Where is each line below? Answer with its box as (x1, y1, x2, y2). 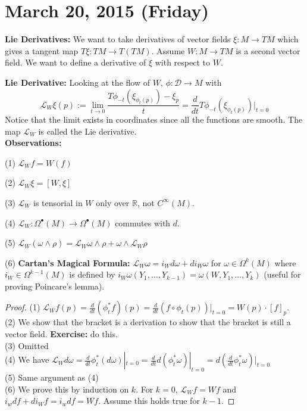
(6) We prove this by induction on (5, 382, 129, 395)
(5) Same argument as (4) (5, 371, 99, 384)
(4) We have (5, 353, 49, 366)
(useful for (264, 268, 301, 281)
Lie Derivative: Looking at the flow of (5, 76, 150, 88)
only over (96, 196, 130, 208)
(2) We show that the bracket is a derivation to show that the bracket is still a (5, 316, 291, 328)
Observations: (5, 136, 62, 149)
